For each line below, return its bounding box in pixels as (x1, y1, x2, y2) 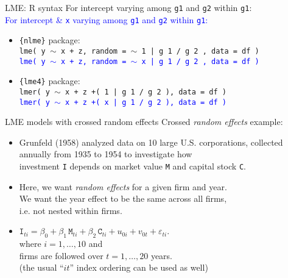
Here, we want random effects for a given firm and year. (19, 180, 227, 193)
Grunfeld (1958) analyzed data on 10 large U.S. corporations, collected (19, 135, 283, 148)
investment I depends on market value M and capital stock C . (19, 160, 246, 173)
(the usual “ (19, 261, 64, 274)
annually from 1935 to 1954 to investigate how (19, 148, 192, 160)
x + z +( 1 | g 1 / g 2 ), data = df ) (65, 87, 227, 96)
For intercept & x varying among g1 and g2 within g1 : (5, 13, 208, 26)
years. (150, 249, 172, 262)
